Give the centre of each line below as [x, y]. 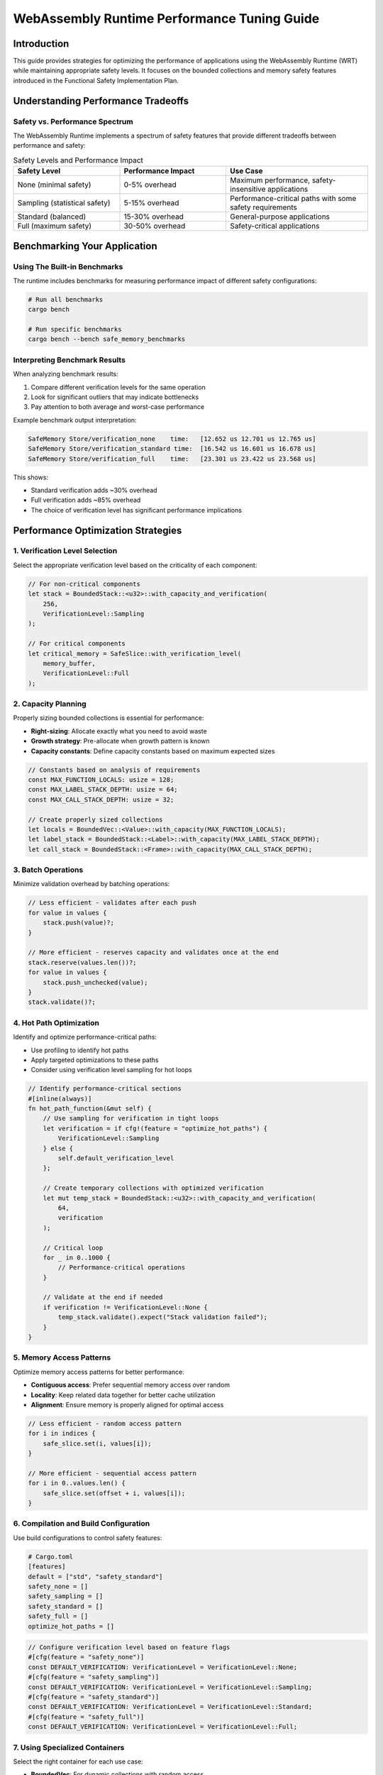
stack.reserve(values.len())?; [83, 962]
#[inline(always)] [60, 1098]
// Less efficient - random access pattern [105, 1423]
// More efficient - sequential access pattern [112, 1473]
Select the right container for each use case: [78, 1762]
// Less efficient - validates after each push [112, 903]
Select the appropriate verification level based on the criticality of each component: [135, 565]
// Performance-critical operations [122, 1268]
